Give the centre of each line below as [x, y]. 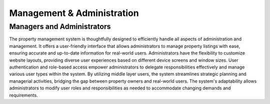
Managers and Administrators [60, 26]
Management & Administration [74, 13]
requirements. [24, 95]
